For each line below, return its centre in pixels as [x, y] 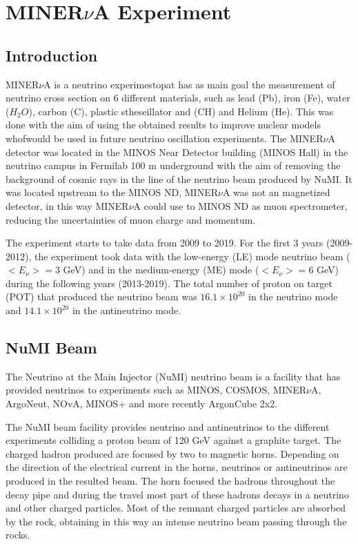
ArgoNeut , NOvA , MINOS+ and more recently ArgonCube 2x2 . [142, 404]
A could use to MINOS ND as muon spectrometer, [240, 205]
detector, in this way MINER [67, 205]
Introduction [52, 55]
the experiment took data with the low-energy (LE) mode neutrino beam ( [192, 256]
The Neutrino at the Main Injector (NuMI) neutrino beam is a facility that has [173, 376]
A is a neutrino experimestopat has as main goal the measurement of [189, 84]
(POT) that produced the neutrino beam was [101, 297]
